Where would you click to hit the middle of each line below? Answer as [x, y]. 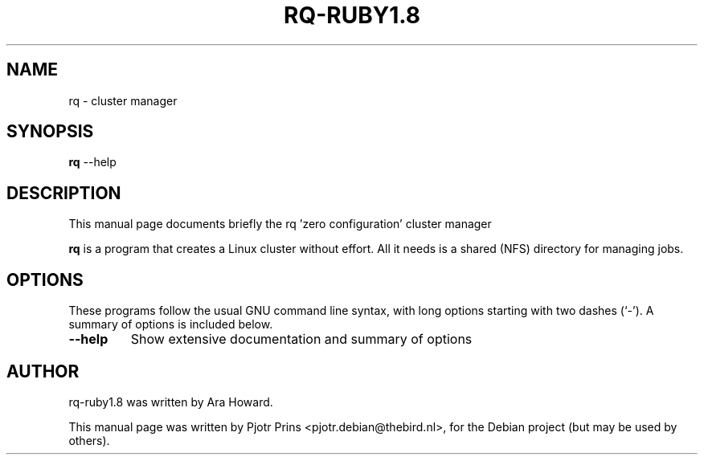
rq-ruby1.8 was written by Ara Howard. [171, 402]
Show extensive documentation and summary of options [301, 339]
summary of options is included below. [171, 324]
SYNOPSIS [50, 132]
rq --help [92, 162]
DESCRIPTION [64, 193]
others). [89, 440]
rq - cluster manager [123, 100]
